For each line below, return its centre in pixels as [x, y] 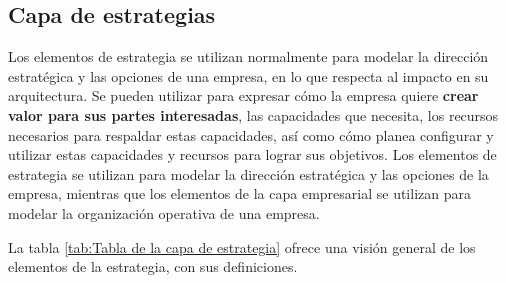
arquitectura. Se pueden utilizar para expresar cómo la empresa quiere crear [243, 95]
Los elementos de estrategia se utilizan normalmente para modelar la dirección [248, 56]
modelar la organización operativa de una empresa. [164, 212]
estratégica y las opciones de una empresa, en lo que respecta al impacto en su [248, 75]
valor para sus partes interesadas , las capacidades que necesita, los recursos [253, 114]
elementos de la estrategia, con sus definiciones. [153, 266]
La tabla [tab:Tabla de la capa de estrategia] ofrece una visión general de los [242, 246]
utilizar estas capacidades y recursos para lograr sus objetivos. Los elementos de [252, 154]
